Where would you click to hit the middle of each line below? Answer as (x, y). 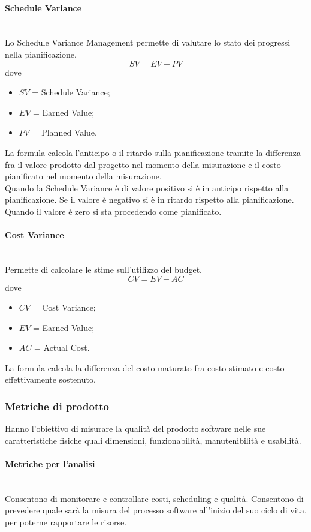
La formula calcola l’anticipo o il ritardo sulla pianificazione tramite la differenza (153, 152)
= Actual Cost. (62, 348)
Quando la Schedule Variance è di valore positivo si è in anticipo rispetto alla (147, 187)
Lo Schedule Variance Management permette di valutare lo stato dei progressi (148, 42)
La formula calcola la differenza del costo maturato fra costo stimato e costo (145, 367)
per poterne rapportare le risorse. (66, 522)
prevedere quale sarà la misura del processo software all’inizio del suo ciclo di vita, (156, 510)
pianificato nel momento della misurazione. (83, 176)
